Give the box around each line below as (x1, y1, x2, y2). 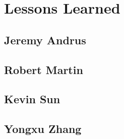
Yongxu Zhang (4, 121, 82, 136)
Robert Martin (4, 61, 83, 77)
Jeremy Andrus (4, 32, 86, 47)
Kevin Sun (4, 91, 60, 107)
